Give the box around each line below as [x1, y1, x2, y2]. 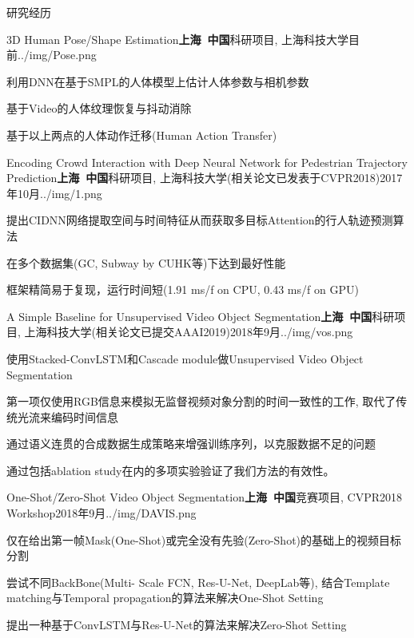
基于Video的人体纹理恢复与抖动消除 [6, 100, 192, 117]
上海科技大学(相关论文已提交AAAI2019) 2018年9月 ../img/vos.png [24, 323, 353, 340]
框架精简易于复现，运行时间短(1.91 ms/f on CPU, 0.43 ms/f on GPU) [6, 281, 359, 298]
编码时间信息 [50, 408, 118, 425]
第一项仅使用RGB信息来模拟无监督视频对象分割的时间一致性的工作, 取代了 [6, 393, 396, 410]
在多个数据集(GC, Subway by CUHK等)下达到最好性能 [6, 254, 286, 271]
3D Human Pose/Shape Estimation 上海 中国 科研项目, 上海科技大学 [6, 30, 349, 47]
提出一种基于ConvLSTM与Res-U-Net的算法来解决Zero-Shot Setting [6, 616, 347, 633]
